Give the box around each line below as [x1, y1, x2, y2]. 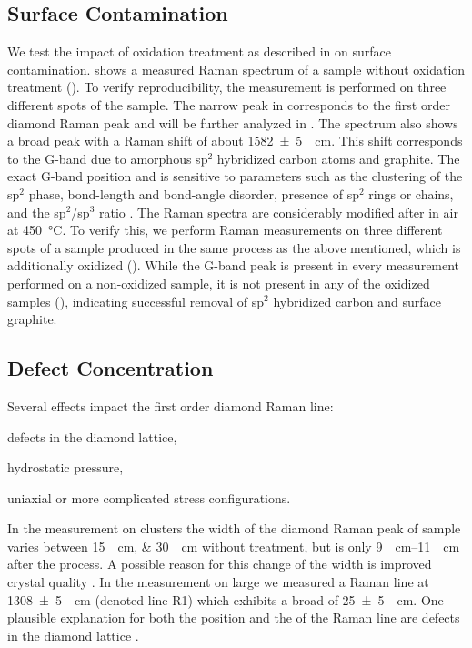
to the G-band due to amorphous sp [7, 148, 208, 167]
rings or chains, [368, 184, 454, 203]
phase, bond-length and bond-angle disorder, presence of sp [28, 184, 359, 203]
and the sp [7, 202, 66, 221]
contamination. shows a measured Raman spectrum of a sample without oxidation [7, 59, 466, 78]
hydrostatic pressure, [7, 458, 124, 477]
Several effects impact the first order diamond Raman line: [7, 396, 334, 415]
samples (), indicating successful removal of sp [7, 291, 265, 310]
